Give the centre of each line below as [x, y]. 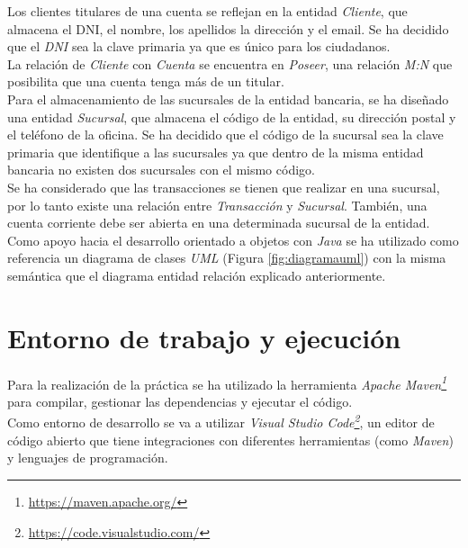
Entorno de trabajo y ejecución [204, 337]
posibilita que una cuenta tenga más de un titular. [146, 81]
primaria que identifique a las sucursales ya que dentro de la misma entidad [216, 152]
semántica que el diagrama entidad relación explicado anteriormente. [197, 275]
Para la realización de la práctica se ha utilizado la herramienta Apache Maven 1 [227, 382]
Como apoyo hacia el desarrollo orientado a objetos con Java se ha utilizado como [233, 240]
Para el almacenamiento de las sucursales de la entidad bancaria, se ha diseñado [228, 99]
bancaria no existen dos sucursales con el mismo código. [161, 170]
